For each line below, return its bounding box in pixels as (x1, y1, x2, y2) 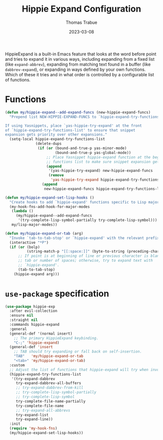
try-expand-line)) (16, 417, 53, 422)
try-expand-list (16, 412, 49, 417)
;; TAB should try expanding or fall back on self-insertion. (14, 349, 142, 354)
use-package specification (5, 288, 109, 299)
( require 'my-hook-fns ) (9, 426, 57, 431)
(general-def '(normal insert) (9, 331, 73, 336)
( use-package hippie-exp (5, 304, 55, 309)
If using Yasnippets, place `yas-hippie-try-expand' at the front (5, 123, 142, 128)
